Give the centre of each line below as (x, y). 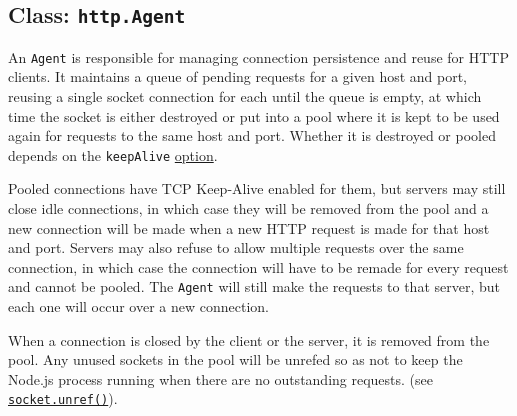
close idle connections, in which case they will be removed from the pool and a (248, 208)
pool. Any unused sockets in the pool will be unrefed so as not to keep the (235, 359)
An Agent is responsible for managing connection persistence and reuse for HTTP (258, 56)
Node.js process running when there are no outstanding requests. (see (221, 378)
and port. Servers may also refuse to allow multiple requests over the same (236, 247)
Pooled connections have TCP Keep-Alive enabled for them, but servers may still (257, 188)
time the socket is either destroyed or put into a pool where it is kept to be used (254, 115)
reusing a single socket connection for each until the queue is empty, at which (245, 96)
